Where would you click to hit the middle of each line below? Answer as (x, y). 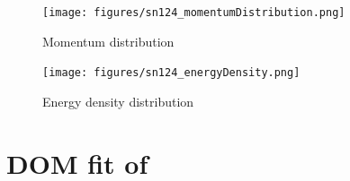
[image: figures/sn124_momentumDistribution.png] (194, 13)
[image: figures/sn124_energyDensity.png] (171, 73)
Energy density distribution (118, 101)
